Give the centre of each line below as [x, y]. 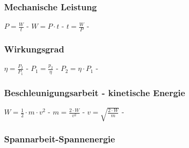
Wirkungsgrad [34, 49]
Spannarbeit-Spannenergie [60, 139]
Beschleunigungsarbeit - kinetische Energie [95, 93]
